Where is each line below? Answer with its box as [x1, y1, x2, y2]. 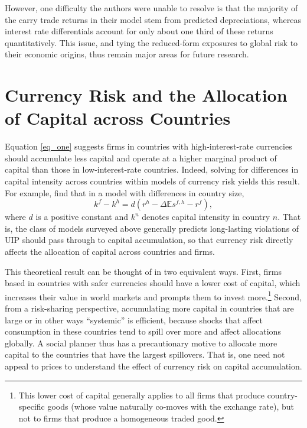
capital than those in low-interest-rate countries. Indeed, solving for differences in [5, 163, 299, 176]
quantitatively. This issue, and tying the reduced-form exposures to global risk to [5, 36, 298, 48]
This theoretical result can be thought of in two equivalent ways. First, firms [5, 265, 282, 277]
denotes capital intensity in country [142, 210, 270, 223]
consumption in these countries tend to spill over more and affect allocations [5, 325, 281, 338]
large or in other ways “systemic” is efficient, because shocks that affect [5, 313, 263, 326]
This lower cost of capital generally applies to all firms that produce [18, 388, 264, 401]
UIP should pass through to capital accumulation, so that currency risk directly [5, 234, 293, 246]
